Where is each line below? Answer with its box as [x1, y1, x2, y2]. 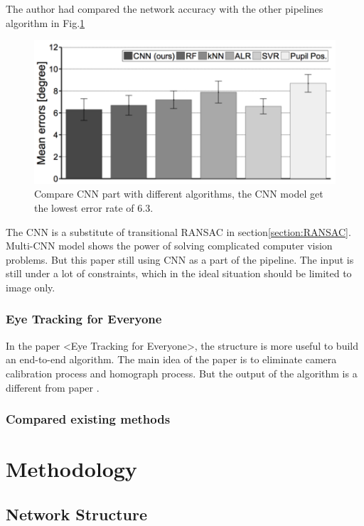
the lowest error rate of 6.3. [34, 200, 154, 215]
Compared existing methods [6, 410, 171, 428]
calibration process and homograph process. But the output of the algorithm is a [6, 365, 358, 380]
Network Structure [6, 503, 148, 525]
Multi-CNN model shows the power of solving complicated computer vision [6, 238, 333, 253]
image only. [6, 279, 55, 294]
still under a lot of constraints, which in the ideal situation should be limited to [6, 266, 352, 281]
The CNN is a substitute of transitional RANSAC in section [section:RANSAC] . [6, 224, 351, 239]
